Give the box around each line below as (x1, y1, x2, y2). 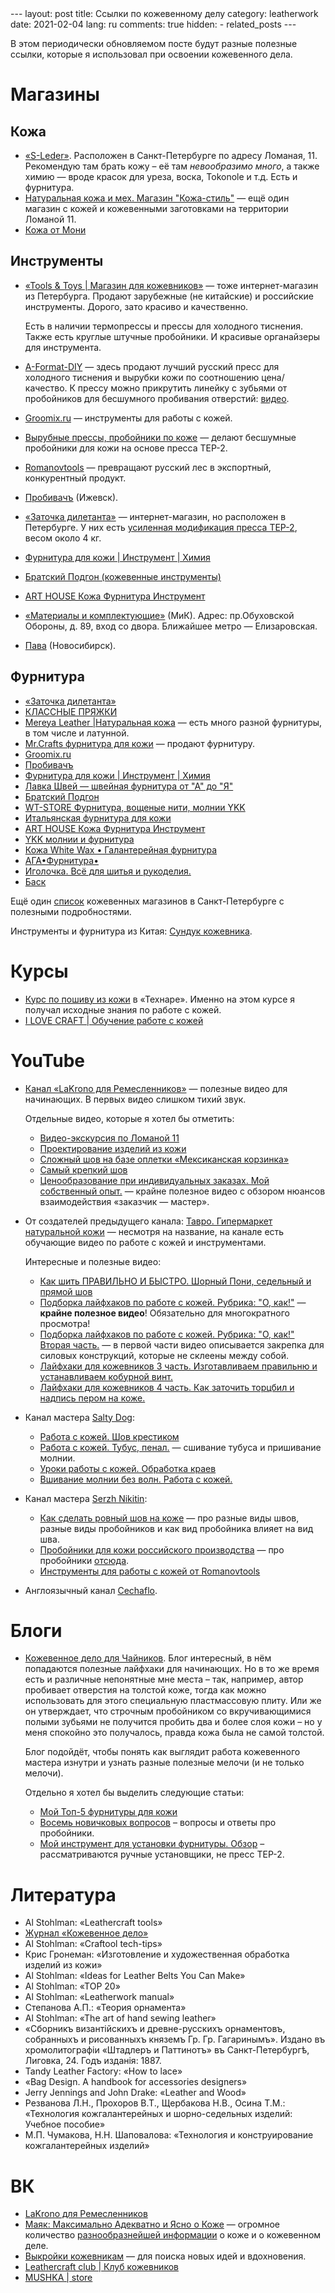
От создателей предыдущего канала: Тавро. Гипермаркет (24, 1215, 273, 1227)
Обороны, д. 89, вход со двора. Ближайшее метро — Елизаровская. (24, 620, 318, 632)
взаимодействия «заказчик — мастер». (39, 1195, 210, 1207)
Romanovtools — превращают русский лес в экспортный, (24, 461, 272, 473)
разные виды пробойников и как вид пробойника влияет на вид (39, 1522, 314, 1534)
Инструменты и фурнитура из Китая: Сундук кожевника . (10, 925, 253, 937)
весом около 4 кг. (24, 532, 102, 544)
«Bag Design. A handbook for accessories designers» (24, 2076, 248, 2088)
